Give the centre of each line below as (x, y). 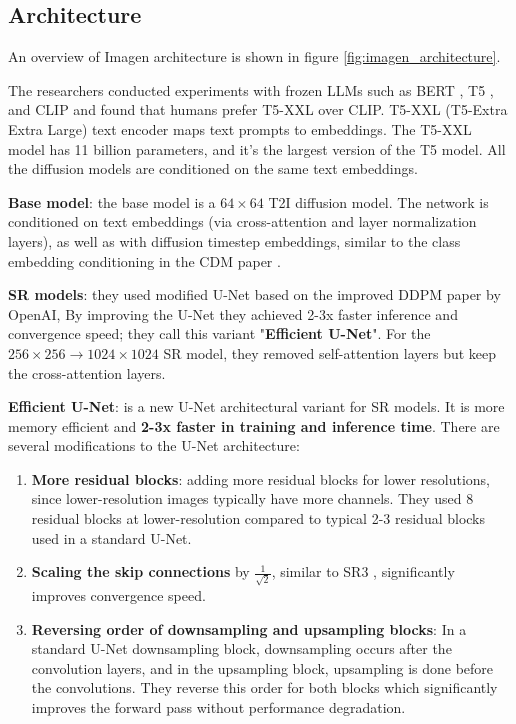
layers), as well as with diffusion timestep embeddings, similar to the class (234, 240)
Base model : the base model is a (112, 201)
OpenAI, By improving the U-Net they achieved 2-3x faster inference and (233, 313)
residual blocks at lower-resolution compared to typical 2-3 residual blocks (258, 518)
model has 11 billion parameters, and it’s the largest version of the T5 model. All (257, 148)
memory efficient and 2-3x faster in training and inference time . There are (254, 425)
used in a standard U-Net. (111, 537)
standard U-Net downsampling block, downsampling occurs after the (241, 648)
